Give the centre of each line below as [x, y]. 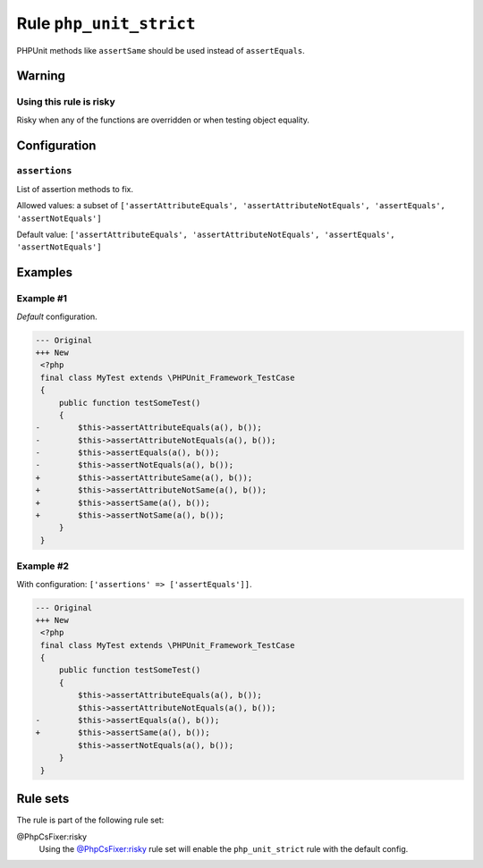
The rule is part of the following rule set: [90, 820]
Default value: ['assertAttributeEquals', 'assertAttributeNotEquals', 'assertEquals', [206, 235]
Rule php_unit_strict [106, 23]
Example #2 [43, 566]
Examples [45, 273]
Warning [41, 76]
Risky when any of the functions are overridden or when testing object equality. [163, 120]
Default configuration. [57, 316]
